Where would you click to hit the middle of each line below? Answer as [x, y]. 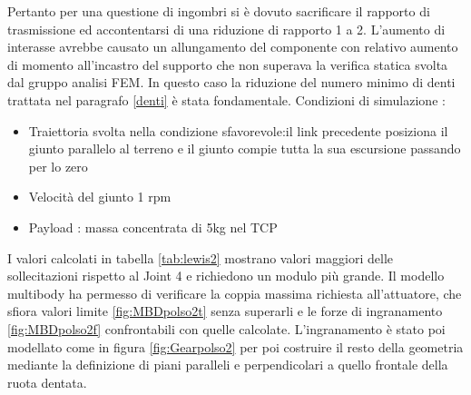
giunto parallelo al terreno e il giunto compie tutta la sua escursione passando [245, 148]
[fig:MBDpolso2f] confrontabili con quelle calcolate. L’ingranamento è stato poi [226, 328]
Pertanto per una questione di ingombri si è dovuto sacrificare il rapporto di [219, 11]
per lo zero [58, 166]
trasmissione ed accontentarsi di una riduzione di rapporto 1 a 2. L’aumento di [226, 29]
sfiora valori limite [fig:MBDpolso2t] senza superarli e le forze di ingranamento [225, 311]
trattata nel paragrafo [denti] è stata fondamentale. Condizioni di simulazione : [226, 99]
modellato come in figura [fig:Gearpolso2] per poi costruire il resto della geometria [235, 346]
